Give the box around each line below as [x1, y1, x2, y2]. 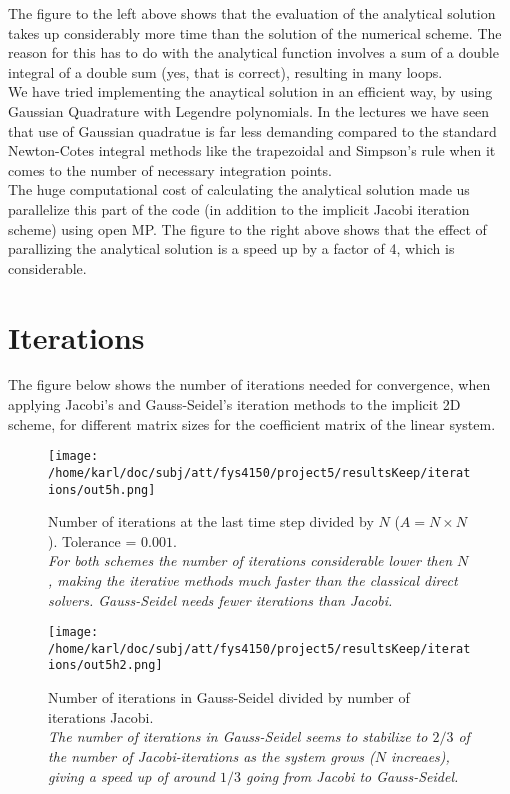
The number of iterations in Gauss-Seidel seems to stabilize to [48, 726, 428, 747]
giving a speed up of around [48, 765, 215, 786]
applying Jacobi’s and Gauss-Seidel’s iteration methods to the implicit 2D [8, 394, 461, 415]
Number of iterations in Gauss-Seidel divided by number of [48, 687, 410, 708]
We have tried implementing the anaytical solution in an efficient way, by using [8, 81, 493, 102]
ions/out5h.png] [48, 482, 156, 497]
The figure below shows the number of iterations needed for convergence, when [8, 374, 491, 395]
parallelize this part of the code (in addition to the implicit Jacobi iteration [8, 198, 470, 219]
